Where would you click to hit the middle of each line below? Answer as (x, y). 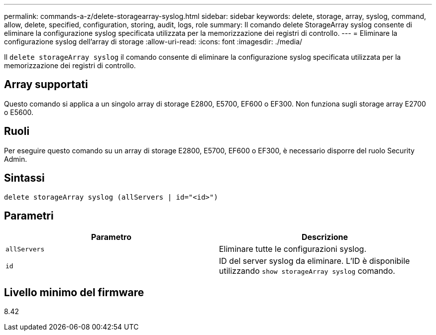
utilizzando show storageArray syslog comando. (307, 271)
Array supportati (46, 85)
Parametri (29, 216)
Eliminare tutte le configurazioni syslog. (293, 249)
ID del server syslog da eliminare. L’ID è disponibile (315, 261)
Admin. (16, 159)
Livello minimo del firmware (74, 292)
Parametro (111, 237)
